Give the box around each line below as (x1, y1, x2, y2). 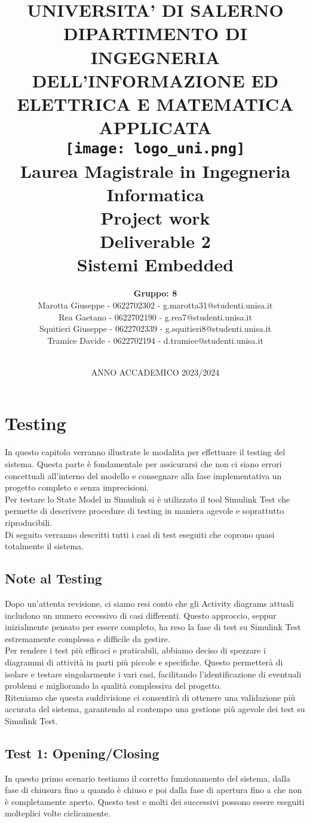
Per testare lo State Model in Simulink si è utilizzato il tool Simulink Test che (5, 492, 290, 505)
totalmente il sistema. (5, 540, 84, 552)
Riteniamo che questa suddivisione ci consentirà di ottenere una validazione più (5, 691, 296, 703)
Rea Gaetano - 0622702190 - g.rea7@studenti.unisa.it (59, 310, 252, 323)
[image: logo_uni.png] (65, 140, 245, 158)
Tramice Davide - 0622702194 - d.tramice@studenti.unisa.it (47, 334, 263, 346)
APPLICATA (99, 115, 212, 140)
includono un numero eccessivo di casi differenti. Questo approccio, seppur (5, 609, 277, 621)
